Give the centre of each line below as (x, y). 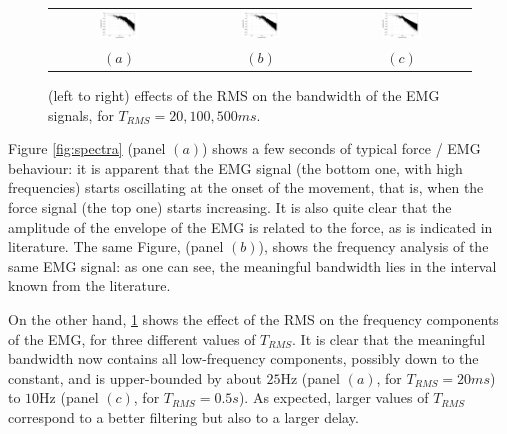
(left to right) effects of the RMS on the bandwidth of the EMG (244, 95)
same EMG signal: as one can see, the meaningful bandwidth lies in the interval (252, 265)
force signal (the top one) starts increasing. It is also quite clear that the (230, 207)
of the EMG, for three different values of (132, 338)
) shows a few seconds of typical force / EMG (341, 148)
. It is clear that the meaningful (389, 338)
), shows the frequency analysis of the (373, 246)
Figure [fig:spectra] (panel (87, 148)
